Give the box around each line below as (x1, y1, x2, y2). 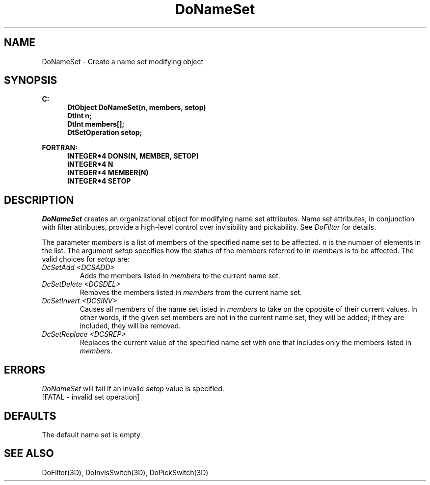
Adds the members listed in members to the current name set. (80, 271, 280, 280)
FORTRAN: (42, 143, 78, 152)
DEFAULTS (4, 409, 56, 422)
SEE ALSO (4, 447, 54, 460)
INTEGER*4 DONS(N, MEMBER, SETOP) (67, 152, 199, 161)
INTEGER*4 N (67, 160, 113, 169)
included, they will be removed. (80, 322, 181, 330)
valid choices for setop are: (42, 255, 130, 264)
